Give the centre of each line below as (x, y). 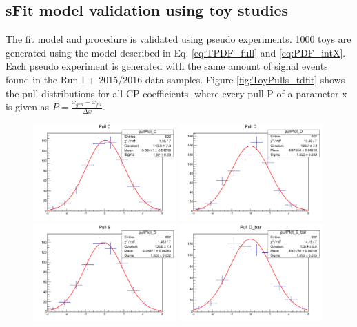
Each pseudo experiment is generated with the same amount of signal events (167, 66)
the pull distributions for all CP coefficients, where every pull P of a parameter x (176, 93)
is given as (28, 107)
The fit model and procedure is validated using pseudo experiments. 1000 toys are (178, 39)
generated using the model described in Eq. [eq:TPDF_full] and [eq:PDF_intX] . (176, 52)
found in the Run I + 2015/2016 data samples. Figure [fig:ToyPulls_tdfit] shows (175, 79)
